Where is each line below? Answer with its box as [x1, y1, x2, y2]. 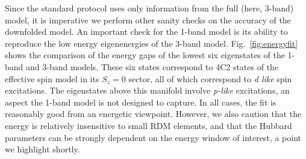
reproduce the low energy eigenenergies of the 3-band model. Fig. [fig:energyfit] [5, 37, 298, 49]
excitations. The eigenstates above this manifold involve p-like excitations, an [5, 84, 290, 97]
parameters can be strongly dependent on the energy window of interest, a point [5, 131, 301, 143]
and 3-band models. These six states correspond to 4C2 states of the [26, 60, 279, 73]
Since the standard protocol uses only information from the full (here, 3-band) [5, 2, 294, 14]
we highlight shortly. [5, 143, 80, 155]
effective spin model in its [5, 72, 99, 85]
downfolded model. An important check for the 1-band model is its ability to [5, 25, 288, 38]
